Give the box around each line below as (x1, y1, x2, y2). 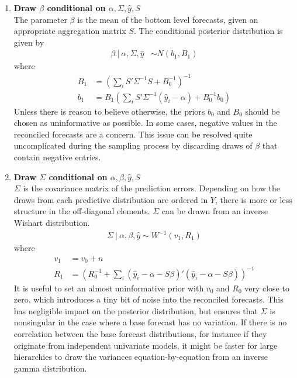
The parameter (13, 13, 67, 25)
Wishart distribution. (13, 216, 90, 228)
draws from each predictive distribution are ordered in (13, 193, 208, 205)
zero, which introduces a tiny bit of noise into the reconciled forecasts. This (13, 293, 284, 305)
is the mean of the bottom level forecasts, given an (77, 13, 258, 25)
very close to (244, 281, 289, 294)
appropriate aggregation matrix (13, 25, 126, 37)
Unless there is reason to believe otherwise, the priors (13, 105, 205, 117)
